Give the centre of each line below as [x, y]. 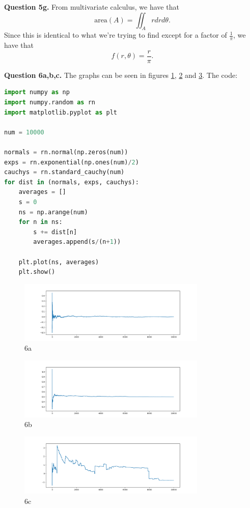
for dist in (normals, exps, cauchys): [72, 182]
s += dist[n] [55, 232]
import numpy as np [37, 92]
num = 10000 [24, 132]
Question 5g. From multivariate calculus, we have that [92, 7]
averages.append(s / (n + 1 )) [77, 242]
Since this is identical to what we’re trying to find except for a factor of [116, 35]
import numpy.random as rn [50, 103]
